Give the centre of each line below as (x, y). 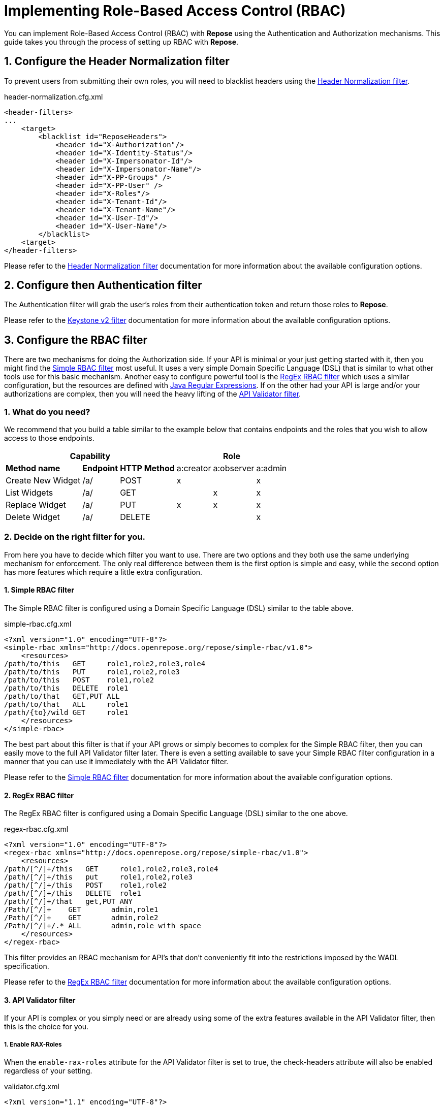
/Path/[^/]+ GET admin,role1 (81, 910)
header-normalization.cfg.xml (54, 96)
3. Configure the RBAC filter (76, 340)
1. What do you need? (47, 412)
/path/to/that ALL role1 (66, 704)
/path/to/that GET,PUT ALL (62, 696)
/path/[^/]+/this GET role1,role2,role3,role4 (111, 869)
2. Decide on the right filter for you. (75, 537)
